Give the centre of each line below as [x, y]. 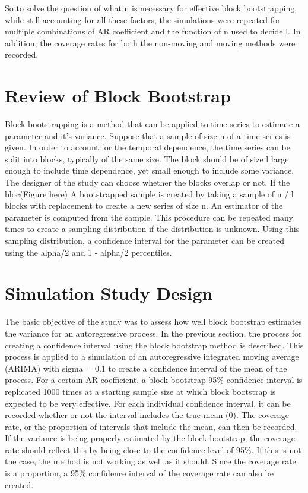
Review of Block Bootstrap [118, 95]
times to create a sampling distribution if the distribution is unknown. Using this [152, 229]
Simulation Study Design [109, 293]
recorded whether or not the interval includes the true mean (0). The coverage [147, 415]
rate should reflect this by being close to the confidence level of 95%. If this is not [153, 449]
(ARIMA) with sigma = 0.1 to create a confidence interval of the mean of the [146, 368]
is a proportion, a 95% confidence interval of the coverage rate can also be [139, 473]
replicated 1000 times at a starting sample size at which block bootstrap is [140, 391]
